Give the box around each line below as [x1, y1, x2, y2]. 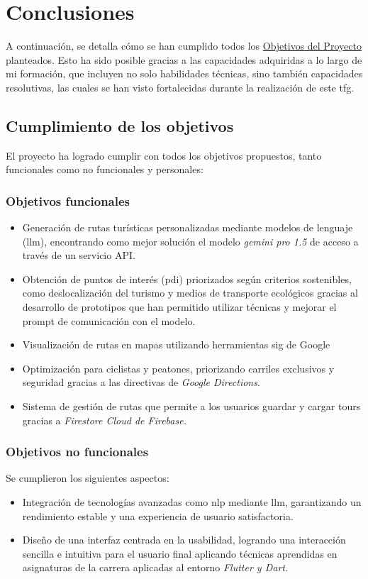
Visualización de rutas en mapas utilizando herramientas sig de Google [22, 337, 330, 352]
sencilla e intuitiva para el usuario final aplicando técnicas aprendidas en [22, 546, 338, 561]
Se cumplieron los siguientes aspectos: [6, 470, 169, 485]
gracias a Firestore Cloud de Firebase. [22, 412, 186, 427]
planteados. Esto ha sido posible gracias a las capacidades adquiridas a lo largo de [6, 52, 362, 67]
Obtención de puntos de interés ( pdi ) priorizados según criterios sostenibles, [22, 271, 352, 286]
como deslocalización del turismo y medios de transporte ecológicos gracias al [22, 285, 358, 300]
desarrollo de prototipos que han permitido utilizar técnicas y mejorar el [22, 299, 337, 314]
